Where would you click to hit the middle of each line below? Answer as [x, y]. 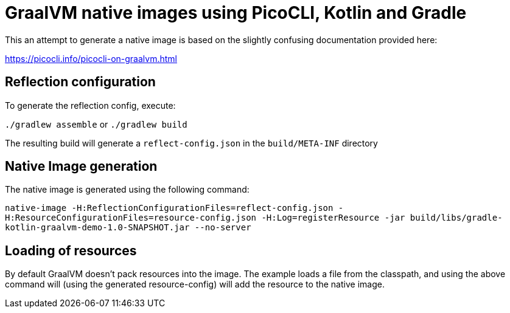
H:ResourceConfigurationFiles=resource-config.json [131, 218]
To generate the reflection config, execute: [90, 105]
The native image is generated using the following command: [127, 190]
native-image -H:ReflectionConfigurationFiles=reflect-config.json [169, 208]
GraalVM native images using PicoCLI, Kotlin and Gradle [236, 13]
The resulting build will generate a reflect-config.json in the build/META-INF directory [191, 143]
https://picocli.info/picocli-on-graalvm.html [91, 58]
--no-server [223, 228]
